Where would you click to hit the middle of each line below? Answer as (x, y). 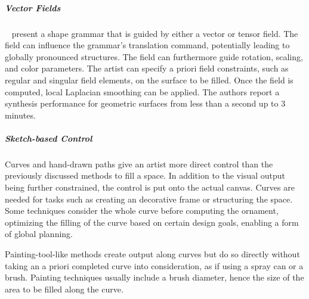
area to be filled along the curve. (64, 289)
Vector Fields (33, 7)
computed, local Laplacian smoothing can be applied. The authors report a (142, 91)
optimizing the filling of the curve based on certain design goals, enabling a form (152, 222)
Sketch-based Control (49, 138)
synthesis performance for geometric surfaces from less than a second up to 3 (145, 103)
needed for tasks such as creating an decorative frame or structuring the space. (149, 199)
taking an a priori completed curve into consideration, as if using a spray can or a (154, 265)
